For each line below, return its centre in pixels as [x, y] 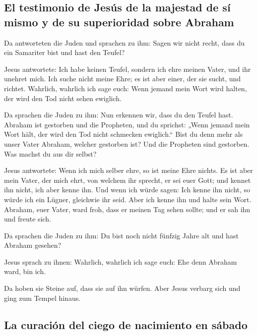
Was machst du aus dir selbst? [50, 153]
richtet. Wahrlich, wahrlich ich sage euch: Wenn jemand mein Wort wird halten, [126, 88]
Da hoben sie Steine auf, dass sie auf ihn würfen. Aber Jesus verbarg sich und [122, 288]
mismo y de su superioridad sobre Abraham [119, 22]
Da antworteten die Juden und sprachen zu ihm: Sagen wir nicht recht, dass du [124, 42]
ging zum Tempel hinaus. [42, 298]
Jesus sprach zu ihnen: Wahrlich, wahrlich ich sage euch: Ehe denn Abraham [121, 261]
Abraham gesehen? [33, 245]
